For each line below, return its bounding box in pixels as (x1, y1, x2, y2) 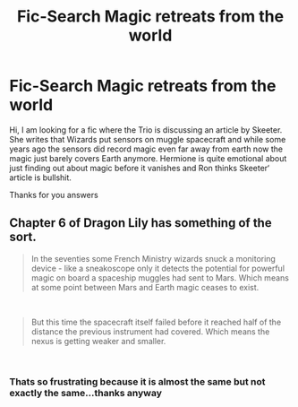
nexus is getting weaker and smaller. (30, 335, 166, 346)
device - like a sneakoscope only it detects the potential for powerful (30, 263, 285, 273)
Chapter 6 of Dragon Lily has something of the (9, 215, 272, 230)
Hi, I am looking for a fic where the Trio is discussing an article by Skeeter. (9, 124, 283, 135)
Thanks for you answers (9, 189, 98, 200)
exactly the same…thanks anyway (9, 386, 163, 399)
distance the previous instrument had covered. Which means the (30, 325, 270, 337)
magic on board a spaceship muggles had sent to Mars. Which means (30, 272, 289, 283)
